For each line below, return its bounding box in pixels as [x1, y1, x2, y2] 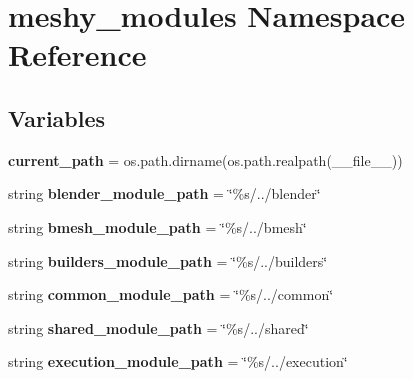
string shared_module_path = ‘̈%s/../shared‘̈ [8, 317, 309, 338]
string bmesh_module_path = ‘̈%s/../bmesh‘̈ [8, 216, 307, 237]
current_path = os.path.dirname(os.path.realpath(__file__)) [8, 149, 403, 170]
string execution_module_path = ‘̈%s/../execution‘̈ [8, 351, 348, 372]
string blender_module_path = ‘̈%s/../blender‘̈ [8, 183, 321, 204]
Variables [8, 102, 106, 133]
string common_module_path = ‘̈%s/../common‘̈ [8, 284, 334, 305]
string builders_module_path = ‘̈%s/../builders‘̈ [8, 250, 328, 271]
